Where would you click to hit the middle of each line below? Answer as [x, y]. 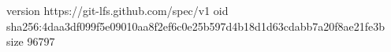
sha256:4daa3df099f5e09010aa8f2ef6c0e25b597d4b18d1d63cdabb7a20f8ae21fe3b [196, 26]
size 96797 [31, 41]
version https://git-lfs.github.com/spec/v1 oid [117, 10]
